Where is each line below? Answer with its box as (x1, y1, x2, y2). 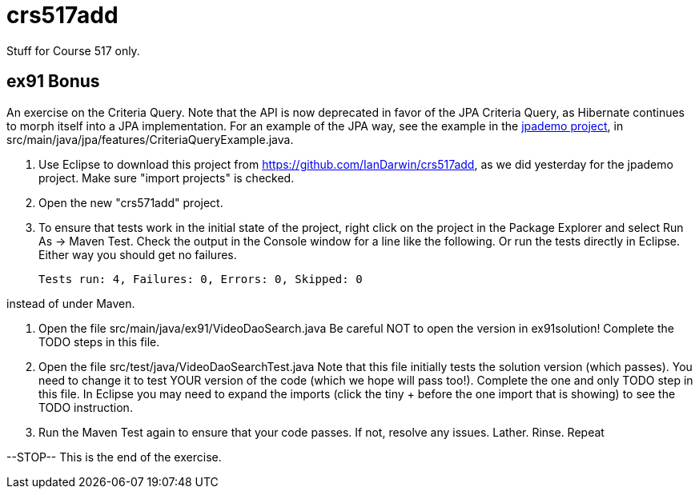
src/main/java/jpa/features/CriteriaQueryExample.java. (6, 132, 294, 146)
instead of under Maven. (6, 296, 135, 310)
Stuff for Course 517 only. (6, 43, 140, 58)
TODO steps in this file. (38, 334, 160, 349)
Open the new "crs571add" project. (38, 195, 223, 210)
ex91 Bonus (6, 71, 100, 92)
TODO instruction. (38, 400, 133, 414)
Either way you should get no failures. (38, 247, 237, 261)
